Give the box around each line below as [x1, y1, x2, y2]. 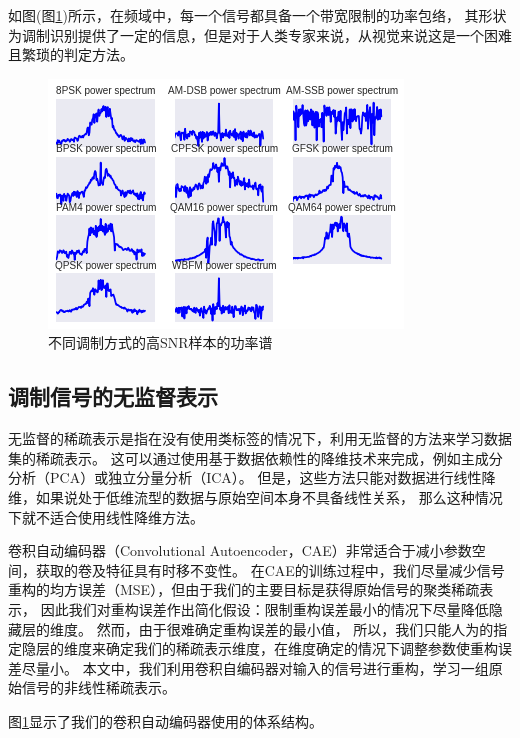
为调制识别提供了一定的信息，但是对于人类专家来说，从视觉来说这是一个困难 [8, 24, 512, 45]
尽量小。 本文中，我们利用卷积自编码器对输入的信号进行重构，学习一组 [21, 657, 489, 678]
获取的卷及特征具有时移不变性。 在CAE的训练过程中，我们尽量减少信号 [35, 559, 505, 580]
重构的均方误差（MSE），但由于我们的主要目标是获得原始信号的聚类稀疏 [8, 579, 480, 600]
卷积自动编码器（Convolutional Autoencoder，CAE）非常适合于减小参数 [8, 540, 472, 561]
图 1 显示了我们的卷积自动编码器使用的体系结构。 [8, 710, 323, 731]
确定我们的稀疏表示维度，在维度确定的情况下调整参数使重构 [105, 638, 498, 659]
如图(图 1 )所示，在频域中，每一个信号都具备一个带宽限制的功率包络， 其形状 [8, 5, 507, 25]
